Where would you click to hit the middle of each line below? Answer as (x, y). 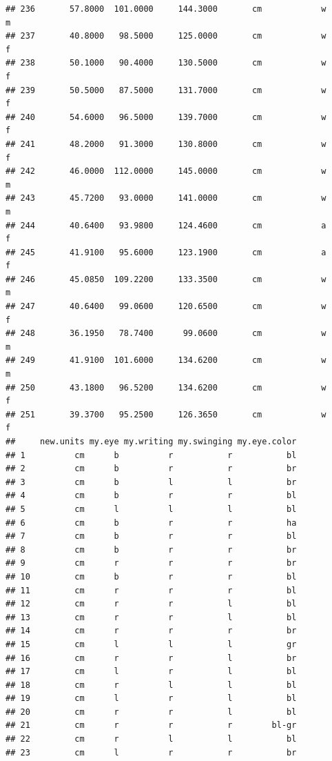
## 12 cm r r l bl (151, 604)
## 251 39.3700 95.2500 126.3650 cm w (166, 414)
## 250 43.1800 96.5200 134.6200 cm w (166, 387)
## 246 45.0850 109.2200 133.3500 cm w (166, 279)
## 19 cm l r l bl (151, 699)
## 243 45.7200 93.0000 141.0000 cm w (166, 198)
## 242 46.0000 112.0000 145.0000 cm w (166, 171)
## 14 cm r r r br (151, 631)
